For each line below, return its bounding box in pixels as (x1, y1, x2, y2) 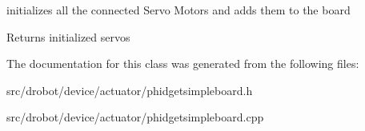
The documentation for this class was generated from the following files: (6, 55, 359, 72)
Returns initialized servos (6, 28, 130, 45)
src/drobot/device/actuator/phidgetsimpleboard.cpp (6, 109, 264, 125)
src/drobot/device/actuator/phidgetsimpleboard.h (6, 81, 253, 98)
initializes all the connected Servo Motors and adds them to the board (6, 2, 351, 18)
